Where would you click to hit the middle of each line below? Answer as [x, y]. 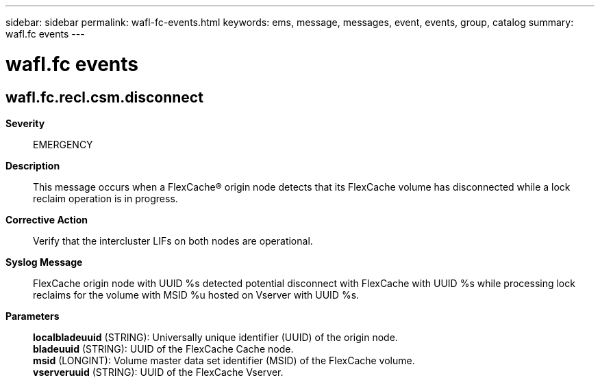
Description [33, 165]
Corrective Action [47, 219]
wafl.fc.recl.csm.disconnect [104, 97]
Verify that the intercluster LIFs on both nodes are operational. [173, 241]
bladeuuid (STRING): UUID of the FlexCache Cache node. [163, 349]
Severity [25, 123]
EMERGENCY [63, 144]
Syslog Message [44, 262]
